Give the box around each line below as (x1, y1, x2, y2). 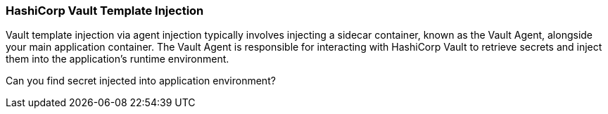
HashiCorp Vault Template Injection (6, 4, 204, 18)
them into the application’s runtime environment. (6, 53, 229, 65)
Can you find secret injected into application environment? (6, 75, 276, 87)
